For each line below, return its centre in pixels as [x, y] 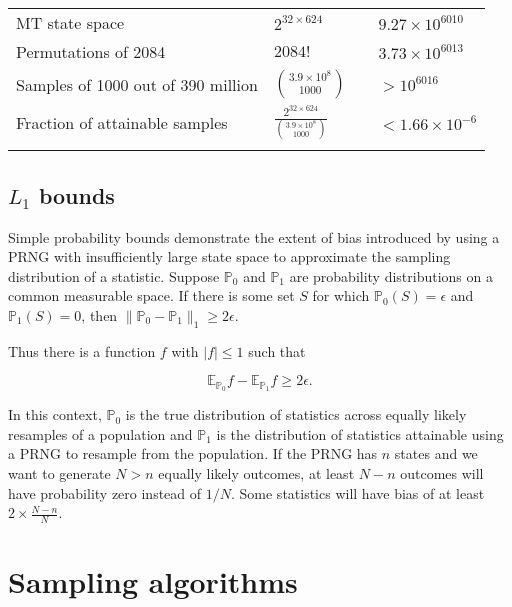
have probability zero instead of [105, 492]
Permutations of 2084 [91, 51]
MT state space [70, 22]
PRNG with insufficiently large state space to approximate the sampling [229, 256]
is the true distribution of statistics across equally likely [296, 414]
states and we [436, 453]
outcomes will [442, 473]
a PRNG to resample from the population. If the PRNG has [193, 453]
